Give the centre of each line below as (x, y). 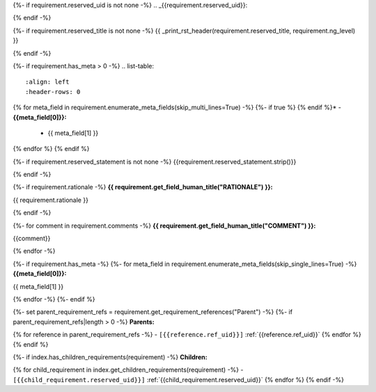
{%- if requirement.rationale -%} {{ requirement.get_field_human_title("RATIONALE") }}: (143, 187)
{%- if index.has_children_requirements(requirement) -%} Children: (110, 357)
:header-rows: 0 (53, 92)
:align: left (47, 82)
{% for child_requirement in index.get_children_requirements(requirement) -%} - (128, 370)
